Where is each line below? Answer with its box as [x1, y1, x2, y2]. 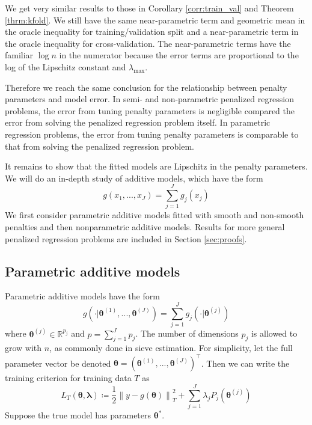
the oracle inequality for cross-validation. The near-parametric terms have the [5, 37, 291, 49]
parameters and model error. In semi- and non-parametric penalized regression [5, 93, 294, 105]
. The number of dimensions [135, 327, 239, 340]
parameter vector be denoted [5, 356, 111, 369]
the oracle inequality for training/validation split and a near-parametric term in [5, 25, 299, 38]
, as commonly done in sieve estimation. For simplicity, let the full [49, 341, 293, 354]
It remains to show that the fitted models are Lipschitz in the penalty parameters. [5, 160, 308, 173]
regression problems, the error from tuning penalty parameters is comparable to [5, 127, 299, 140]
